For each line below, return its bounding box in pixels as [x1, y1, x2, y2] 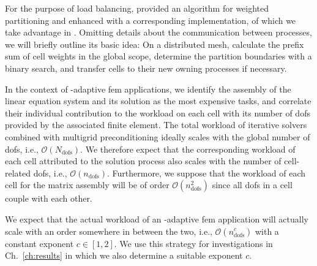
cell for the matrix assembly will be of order [5, 178, 170, 191]
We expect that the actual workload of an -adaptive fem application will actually [5, 212, 308, 225]
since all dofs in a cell [212, 178, 293, 191]
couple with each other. [5, 192, 92, 205]
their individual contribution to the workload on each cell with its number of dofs [5, 106, 310, 119]
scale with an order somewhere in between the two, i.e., [5, 224, 212, 237]
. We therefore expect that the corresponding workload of [80, 142, 296, 155]
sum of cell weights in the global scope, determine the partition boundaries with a [5, 50, 312, 63]
